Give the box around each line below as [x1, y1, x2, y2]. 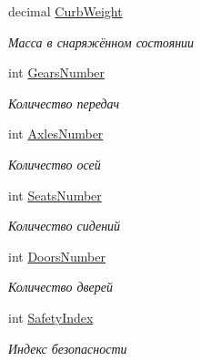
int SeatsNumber [8, 185, 102, 204]
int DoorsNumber [8, 246, 106, 265]
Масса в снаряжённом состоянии [8, 32, 195, 51]
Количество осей [8, 154, 101, 173]
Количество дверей [8, 277, 114, 296]
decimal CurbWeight [8, 2, 123, 20]
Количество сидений [8, 216, 121, 235]
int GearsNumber [8, 63, 106, 82]
